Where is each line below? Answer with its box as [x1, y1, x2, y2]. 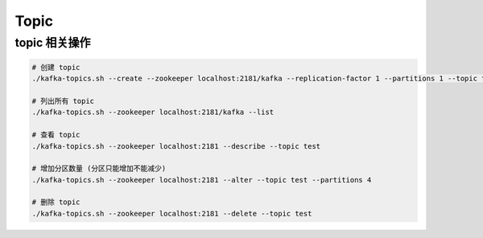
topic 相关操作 [14, 35, 91, 50]
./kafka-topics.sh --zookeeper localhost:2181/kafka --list [31, 108, 275, 117]
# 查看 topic [31, 130, 80, 140]
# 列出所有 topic [31, 96, 95, 105]
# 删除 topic [31, 198, 80, 207]
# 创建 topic [31, 63, 80, 72]
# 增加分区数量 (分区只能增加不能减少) [31, 164, 167, 173]
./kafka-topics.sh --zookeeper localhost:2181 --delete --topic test [31, 209, 312, 218]
